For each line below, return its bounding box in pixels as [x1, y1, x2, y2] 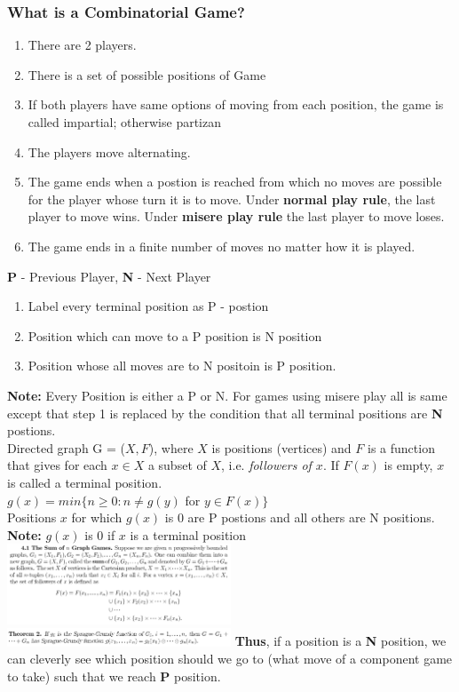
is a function [367, 438, 435, 457]
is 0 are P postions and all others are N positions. [164, 508, 435, 527]
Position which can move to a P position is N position [28, 326, 322, 345]
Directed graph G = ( [7, 438, 125, 457]
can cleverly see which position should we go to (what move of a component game [7, 649, 453, 668]
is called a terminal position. [7, 473, 162, 491]
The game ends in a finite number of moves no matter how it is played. [28, 236, 415, 255]
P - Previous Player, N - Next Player [7, 266, 211, 285]
